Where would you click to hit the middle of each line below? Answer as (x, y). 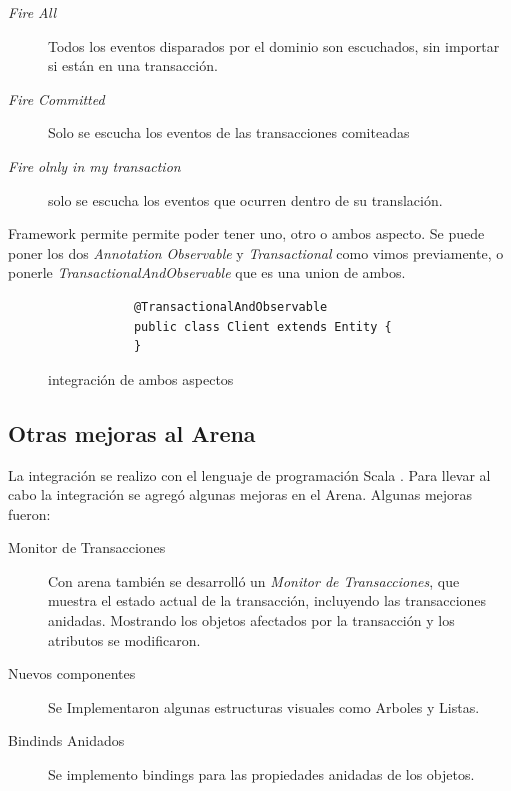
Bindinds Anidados (66, 740)
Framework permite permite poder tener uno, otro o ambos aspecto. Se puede (246, 233)
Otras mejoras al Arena (132, 432)
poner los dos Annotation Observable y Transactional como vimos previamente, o (256, 252)
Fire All (32, 12)
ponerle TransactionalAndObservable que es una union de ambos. (207, 272)
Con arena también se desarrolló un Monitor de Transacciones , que (254, 580)
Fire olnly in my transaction (94, 165)
